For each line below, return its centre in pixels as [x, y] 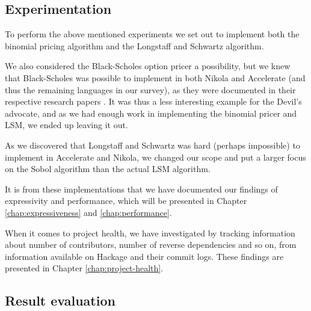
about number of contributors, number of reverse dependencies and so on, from [151, 245]
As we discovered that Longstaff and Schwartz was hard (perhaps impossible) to [152, 145]
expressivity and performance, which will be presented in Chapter [126, 201]
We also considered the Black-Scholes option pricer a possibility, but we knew [148, 66]
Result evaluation [60, 300]
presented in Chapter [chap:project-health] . [84, 268]
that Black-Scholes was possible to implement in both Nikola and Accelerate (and [155, 77]
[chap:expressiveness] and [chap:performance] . [88, 212]
